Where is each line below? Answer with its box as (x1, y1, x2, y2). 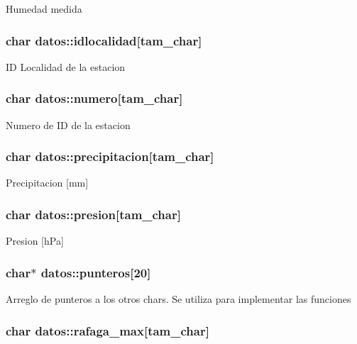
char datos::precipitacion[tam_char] (6, 148, 214, 165)
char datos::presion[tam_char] (6, 205, 181, 223)
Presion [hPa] (6, 233, 64, 248)
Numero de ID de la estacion (6, 117, 131, 132)
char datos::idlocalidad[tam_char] (6, 31, 202, 49)
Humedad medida (6, 1, 82, 16)
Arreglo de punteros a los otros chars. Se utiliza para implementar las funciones (6, 292, 351, 306)
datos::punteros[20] (40, 263, 151, 281)
